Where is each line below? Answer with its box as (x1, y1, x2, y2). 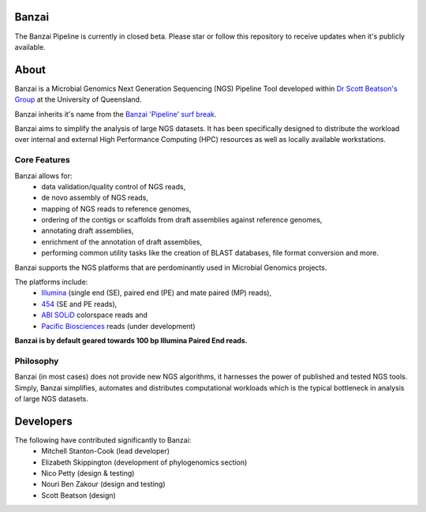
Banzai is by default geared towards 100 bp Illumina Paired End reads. (14, 335, 248, 345)
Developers (14, 414, 73, 428)
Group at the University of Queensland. (14, 95, 142, 104)
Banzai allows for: (14, 170, 73, 181)
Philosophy (14, 355, 59, 366)
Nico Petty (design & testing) (41, 468, 135, 477)
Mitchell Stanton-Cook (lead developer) (41, 447, 170, 456)
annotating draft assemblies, (41, 226, 134, 236)
